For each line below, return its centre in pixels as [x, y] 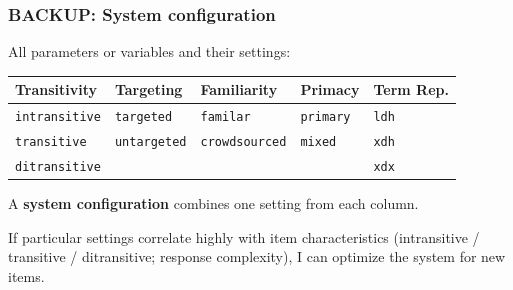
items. [26, 275]
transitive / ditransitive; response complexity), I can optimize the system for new [257, 256]
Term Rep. [411, 89]
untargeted [150, 142]
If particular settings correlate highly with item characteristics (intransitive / [244, 236]
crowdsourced [243, 142]
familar [225, 117]
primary [325, 117]
